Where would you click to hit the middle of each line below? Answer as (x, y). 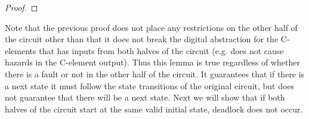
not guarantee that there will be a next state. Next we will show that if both (145, 97)
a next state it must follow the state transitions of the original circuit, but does (150, 85)
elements (21, 50)
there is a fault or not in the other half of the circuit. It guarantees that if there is (155, 73)
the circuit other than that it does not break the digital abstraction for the (142, 39)
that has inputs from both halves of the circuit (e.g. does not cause (161, 50)
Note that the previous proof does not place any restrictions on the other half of (151, 27)
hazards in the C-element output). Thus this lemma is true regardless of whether (152, 62)
